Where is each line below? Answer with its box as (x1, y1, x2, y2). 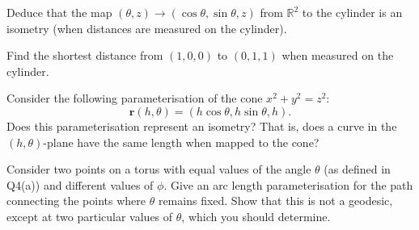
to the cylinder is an (302, 4, 403, 20)
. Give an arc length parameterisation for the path (163, 176, 413, 193)
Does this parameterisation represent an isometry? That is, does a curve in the (6, 117, 397, 134)
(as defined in (324, 161, 391, 178)
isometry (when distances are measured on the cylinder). (6, 19, 287, 36)
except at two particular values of (6, 207, 173, 224)
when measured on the (281, 47, 394, 64)
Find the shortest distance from (6, 47, 163, 64)
